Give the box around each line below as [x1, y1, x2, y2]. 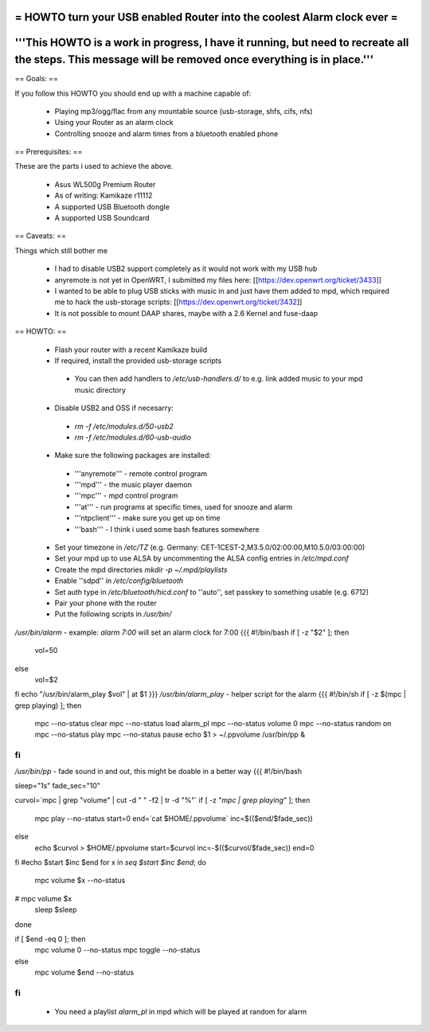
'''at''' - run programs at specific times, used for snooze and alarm [74, 502, 293, 511]
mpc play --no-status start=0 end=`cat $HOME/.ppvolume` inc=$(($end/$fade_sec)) [34, 813, 314, 823]
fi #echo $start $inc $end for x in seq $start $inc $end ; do [14, 857, 207, 867]
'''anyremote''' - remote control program [74, 468, 207, 478]
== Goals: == [14, 74, 59, 84]
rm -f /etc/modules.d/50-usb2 [74, 421, 174, 431]
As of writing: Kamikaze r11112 [54, 191, 153, 201]
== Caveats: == [14, 231, 67, 240]
